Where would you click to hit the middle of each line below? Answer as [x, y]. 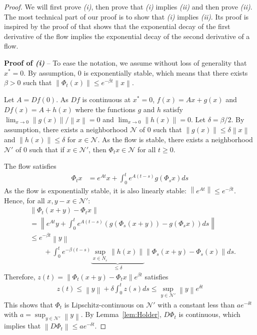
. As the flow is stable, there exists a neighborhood [175, 139]
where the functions [105, 109]
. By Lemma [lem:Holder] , [121, 314]
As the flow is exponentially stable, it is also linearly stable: [95, 191]
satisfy [173, 109]
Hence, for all [24, 200]
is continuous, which [209, 314]
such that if [47, 149]
